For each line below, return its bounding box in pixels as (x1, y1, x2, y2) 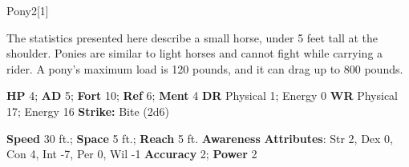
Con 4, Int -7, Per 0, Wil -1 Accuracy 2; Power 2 (6, 145, 257, 162)
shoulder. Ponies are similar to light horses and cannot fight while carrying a (6, 45, 383, 62)
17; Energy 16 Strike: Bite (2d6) (6, 102, 169, 119)
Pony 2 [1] (6, 2, 49, 18)
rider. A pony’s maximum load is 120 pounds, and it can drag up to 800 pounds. (6, 60, 403, 77)
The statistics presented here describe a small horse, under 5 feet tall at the (6, 29, 379, 46)
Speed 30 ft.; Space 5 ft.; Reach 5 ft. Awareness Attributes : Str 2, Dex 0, (6, 129, 394, 146)
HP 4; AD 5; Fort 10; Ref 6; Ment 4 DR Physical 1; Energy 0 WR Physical (6, 87, 398, 104)
